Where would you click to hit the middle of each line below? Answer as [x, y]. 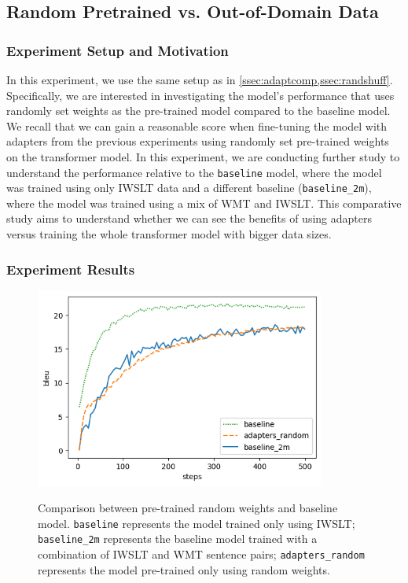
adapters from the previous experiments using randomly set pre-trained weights [198, 141]
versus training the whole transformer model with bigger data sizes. [169, 234]
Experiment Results [71, 269]
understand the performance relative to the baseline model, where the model [194, 172]
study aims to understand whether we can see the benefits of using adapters [189, 218]
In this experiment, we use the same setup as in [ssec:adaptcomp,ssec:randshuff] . [200, 79]
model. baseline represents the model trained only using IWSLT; [197, 523]
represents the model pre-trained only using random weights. [184, 569]
